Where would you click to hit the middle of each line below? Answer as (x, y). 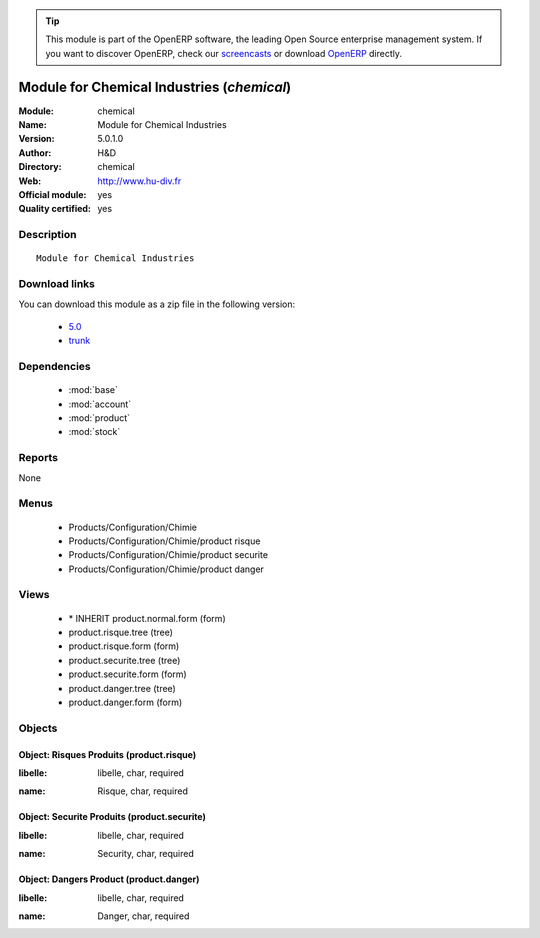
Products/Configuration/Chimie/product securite (168, 555)
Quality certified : (55, 209)
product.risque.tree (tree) (121, 632)
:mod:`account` (100, 404)
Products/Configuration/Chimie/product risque (164, 541)
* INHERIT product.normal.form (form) (147, 618)
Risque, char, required (143, 791)
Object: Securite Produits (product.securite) (112, 817)
